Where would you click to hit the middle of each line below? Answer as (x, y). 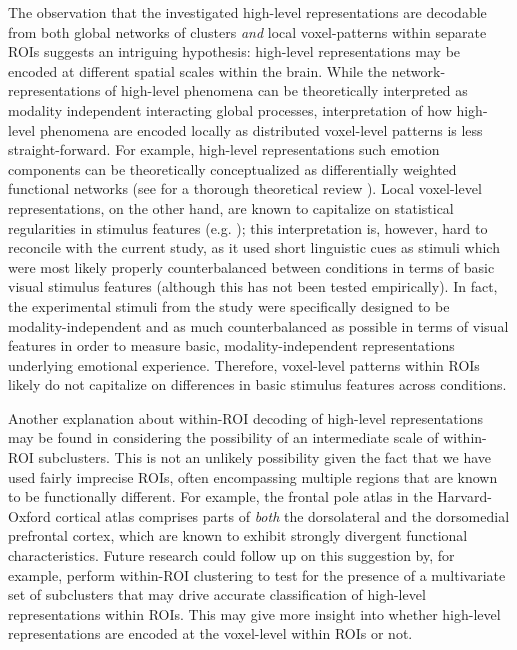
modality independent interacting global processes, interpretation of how (230, 109)
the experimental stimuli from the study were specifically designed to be (229, 305)
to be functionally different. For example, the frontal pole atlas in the (220, 496)
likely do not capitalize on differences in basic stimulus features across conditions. (257, 384)
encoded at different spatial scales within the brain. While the (198, 70)
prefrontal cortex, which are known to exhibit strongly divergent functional (238, 535)
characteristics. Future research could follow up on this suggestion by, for (231, 555)
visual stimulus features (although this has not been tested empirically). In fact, (253, 286)
